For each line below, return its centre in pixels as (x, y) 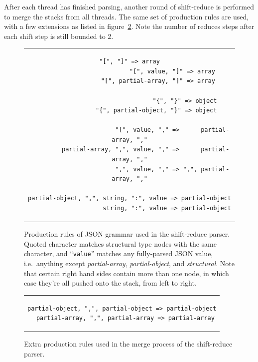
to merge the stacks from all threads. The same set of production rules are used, (127, 16)
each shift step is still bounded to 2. (59, 36)
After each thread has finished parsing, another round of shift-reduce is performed (129, 6)
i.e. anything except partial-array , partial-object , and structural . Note (129, 263)
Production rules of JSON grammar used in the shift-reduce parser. (127, 234)
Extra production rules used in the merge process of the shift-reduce (128, 344)
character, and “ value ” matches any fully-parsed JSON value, (119, 253)
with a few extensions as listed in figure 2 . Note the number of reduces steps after (129, 26)
